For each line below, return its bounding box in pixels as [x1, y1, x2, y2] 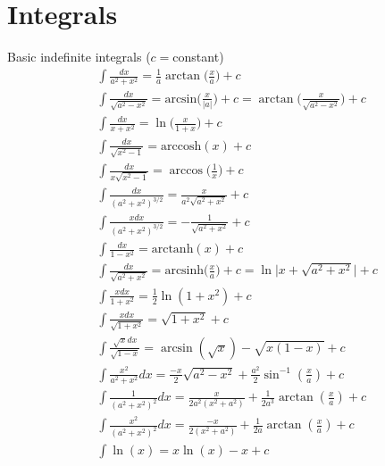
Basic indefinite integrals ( [7, 47, 151, 66]
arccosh [161, 139, 202, 153]
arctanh [151, 243, 194, 256]
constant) [172, 47, 224, 66]
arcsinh [164, 264, 205, 278]
